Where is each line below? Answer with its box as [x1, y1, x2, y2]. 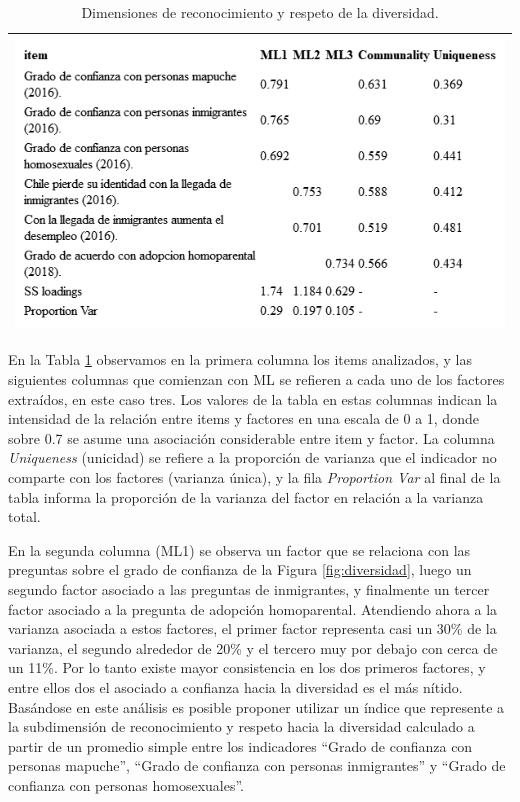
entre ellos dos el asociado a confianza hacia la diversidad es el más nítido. [8, 676, 463, 697]
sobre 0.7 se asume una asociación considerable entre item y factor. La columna [8, 427, 495, 448]
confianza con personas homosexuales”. [8, 774, 244, 795]
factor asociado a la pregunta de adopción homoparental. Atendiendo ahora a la [8, 598, 498, 619]
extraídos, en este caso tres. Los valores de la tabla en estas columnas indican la [8, 388, 498, 409]
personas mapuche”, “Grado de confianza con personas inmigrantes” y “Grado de [8, 755, 506, 776]
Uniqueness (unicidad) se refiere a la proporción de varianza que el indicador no [8, 447, 497, 468]
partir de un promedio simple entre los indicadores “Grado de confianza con [8, 735, 473, 756]
